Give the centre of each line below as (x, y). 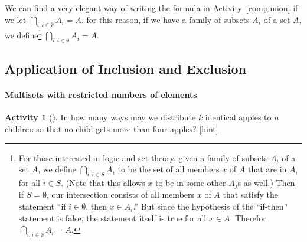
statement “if (42, 206)
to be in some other (191, 182)
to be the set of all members (169, 169)
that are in (267, 169)
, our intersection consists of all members (120, 194)
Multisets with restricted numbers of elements (101, 95)
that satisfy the (250, 194)
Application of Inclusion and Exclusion (126, 69)
